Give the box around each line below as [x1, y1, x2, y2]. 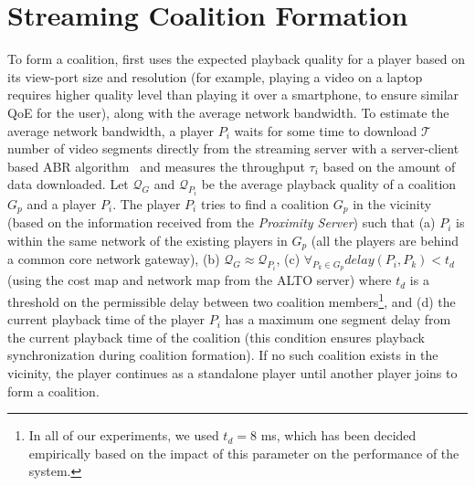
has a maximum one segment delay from [225, 310, 451, 329]
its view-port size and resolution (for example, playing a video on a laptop [7, 67, 423, 86]
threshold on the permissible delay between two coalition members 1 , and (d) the [7, 290, 456, 311]
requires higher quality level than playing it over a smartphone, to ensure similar [7, 85, 459, 104]
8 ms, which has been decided [249, 426, 417, 445]
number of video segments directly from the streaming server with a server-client [7, 139, 459, 158]
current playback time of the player [7, 310, 205, 329]
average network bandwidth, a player [7, 121, 215, 140]
